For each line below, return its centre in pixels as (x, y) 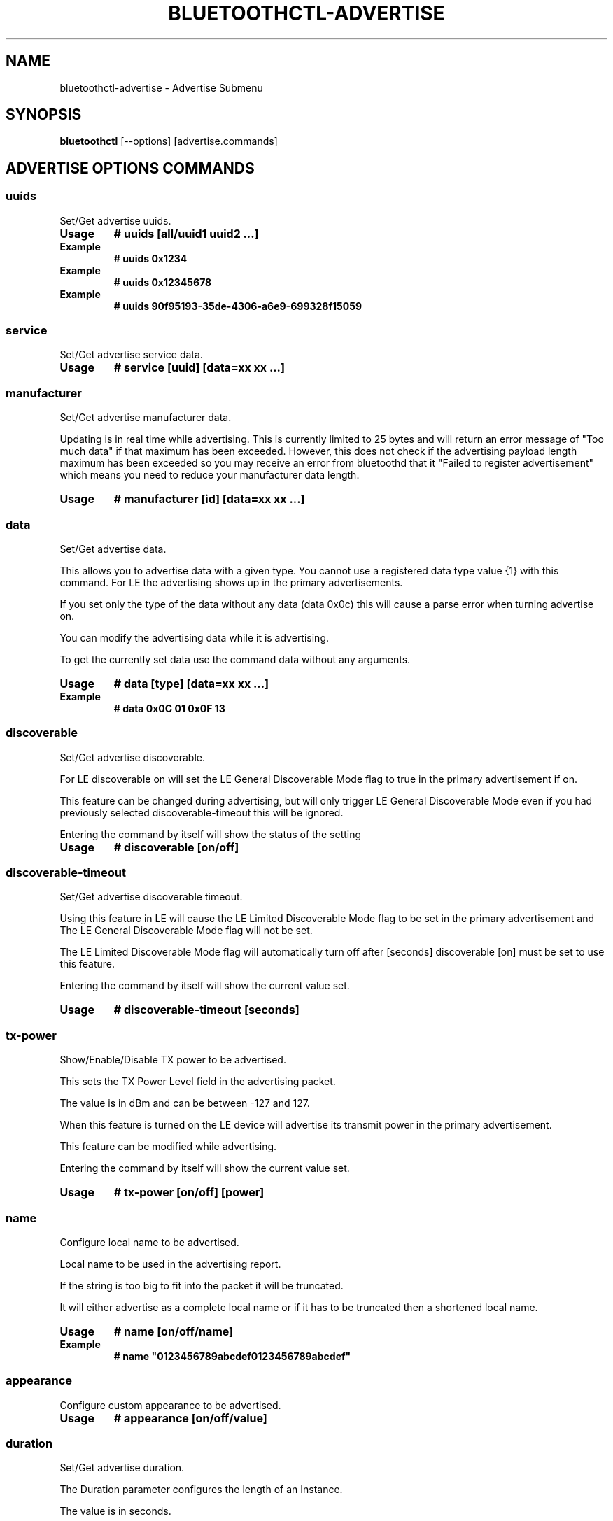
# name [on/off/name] (174, 1331)
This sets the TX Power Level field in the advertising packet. (198, 1082)
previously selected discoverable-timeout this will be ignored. (202, 812)
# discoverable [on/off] (176, 847)
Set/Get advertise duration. (122, 1468)
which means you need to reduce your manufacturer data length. (210, 475)
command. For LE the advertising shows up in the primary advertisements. (231, 582)
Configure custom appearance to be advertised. (170, 1405)
